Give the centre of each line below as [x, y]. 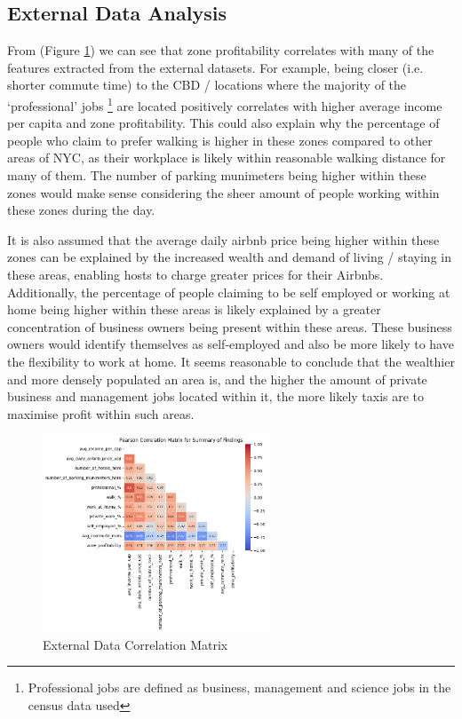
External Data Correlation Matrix [135, 644]
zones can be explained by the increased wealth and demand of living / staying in [229, 257]
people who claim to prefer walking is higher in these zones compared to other [220, 140]
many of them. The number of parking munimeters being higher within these [217, 175]
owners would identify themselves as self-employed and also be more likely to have [231, 344]
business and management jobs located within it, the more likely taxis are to [216, 396]
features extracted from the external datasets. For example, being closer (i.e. [215, 67]
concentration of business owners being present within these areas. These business [230, 326]
